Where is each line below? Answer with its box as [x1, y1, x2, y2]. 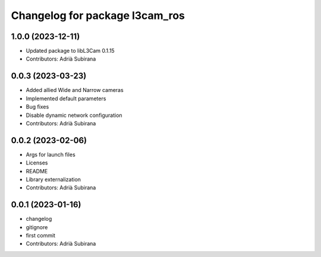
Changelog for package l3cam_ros [11, 9, 185, 22]
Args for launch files [26, 151, 75, 158]
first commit [26, 232, 56, 239]
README [26, 167, 48, 174]
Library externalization [26, 176, 81, 183]
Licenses [26, 159, 48, 166]
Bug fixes [26, 103, 49, 110]
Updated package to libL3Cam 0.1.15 [26, 47, 115, 55]
